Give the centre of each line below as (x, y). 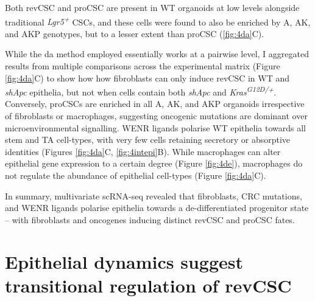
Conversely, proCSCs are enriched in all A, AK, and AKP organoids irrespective (155, 104)
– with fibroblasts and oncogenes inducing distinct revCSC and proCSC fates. (150, 219)
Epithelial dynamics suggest (124, 261)
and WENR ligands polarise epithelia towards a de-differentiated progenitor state (157, 208)
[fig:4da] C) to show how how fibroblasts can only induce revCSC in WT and (147, 78)
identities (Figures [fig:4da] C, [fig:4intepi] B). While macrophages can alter (143, 151)
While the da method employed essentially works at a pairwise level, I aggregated (157, 54)
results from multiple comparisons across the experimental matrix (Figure (143, 66)
